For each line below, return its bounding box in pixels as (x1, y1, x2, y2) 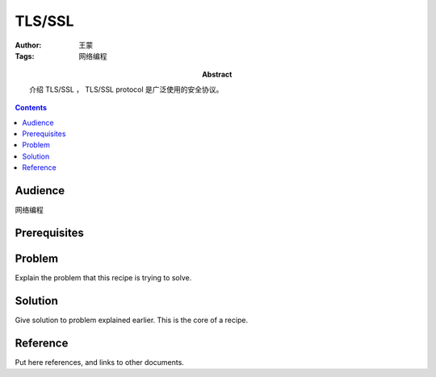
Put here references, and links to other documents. (15, 357, 185, 367)
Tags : (15, 51, 35, 60)
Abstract (202, 69, 233, 80)
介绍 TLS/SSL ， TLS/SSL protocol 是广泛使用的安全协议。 (29, 85, 224, 94)
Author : (15, 40, 42, 50)
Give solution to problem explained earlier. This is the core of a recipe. (15, 315, 249, 325)
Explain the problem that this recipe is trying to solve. (15, 272, 192, 282)
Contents (15, 103, 48, 113)
